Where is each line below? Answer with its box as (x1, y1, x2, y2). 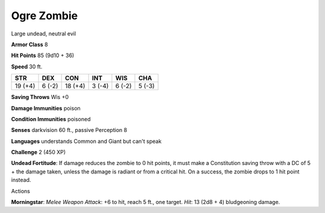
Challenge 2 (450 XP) (11, 149, 66, 156)
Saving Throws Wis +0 (11, 94, 69, 101)
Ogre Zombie (11, 9, 78, 22)
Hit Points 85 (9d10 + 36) (11, 52, 75, 59)
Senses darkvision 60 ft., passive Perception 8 (11, 127, 128, 134)
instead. (11, 176, 31, 184)
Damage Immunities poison (11, 104, 81, 112)
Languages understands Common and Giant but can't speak (11, 137, 162, 145)
